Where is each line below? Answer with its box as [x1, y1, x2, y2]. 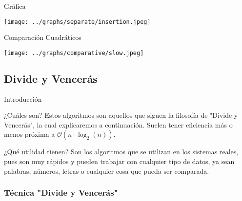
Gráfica [4, 1, 26, 11]
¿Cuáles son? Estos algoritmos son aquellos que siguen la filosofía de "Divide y [4, 110, 238, 120]
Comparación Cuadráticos [4, 32, 81, 42]
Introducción [4, 93, 42, 104]
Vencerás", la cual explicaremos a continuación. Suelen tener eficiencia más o [4, 119, 233, 129]
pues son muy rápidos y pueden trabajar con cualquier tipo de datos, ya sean [4, 156, 235, 166]
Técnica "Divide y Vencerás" [4, 186, 118, 199]
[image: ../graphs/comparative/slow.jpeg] [4, 49, 144, 56]
